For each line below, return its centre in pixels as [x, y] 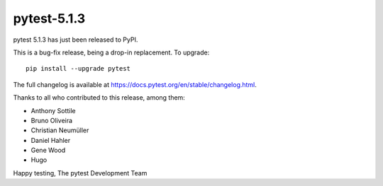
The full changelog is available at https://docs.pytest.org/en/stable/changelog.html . [135, 84]
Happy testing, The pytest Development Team [80, 173]
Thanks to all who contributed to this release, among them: [99, 98]
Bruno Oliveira [52, 120]
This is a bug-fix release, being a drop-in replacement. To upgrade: [111, 52]
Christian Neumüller [60, 130]
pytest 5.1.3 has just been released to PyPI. [76, 40]
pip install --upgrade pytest [78, 69]
